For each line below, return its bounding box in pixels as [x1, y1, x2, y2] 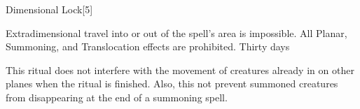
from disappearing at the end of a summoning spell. [6, 89, 228, 104]
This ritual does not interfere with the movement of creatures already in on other [6, 62, 354, 77]
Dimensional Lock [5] [6, 2, 93, 16]
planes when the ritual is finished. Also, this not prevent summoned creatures [6, 76, 338, 91]
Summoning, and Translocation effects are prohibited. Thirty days [6, 39, 290, 54]
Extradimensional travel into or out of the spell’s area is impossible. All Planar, [6, 25, 347, 40]
